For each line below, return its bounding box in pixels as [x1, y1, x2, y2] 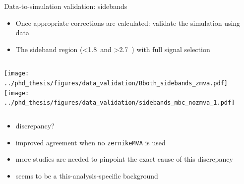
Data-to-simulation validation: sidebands [4, 1, 127, 11]
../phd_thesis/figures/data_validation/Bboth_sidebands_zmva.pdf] [4, 80, 228, 87]
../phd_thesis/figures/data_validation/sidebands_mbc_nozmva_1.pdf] [4, 99, 235, 107]
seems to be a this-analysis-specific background [15, 170, 158, 181]
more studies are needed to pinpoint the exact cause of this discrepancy [15, 154, 233, 164]
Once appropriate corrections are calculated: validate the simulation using [15, 17, 241, 28]
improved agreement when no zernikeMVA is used [15, 137, 166, 147]
